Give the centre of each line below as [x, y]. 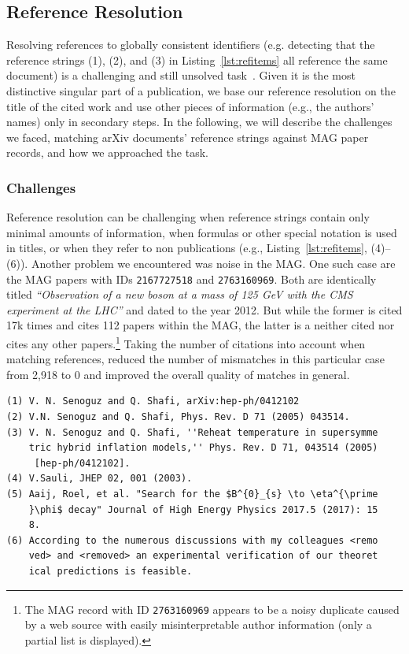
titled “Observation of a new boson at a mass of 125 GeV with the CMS [180, 294]
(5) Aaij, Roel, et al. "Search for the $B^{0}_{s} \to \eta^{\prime [192, 494]
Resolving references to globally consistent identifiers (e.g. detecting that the [191, 45]
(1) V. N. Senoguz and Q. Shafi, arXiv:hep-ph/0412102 [153, 401]
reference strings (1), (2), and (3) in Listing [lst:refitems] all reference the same [197, 59]
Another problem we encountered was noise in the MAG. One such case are [213, 263]
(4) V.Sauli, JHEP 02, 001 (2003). [99, 479]
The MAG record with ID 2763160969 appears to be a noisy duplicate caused [212, 609]
